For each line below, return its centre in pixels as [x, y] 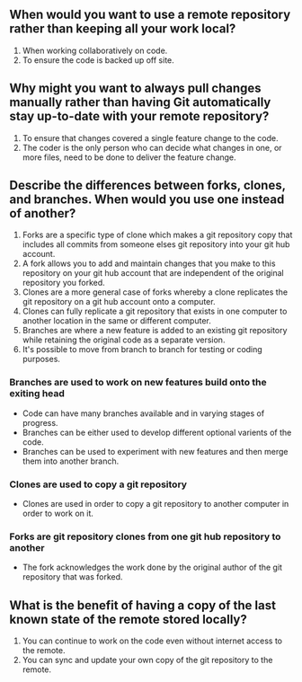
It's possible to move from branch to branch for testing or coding [142, 350]
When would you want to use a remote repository [150, 15]
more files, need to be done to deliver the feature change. [129, 157]
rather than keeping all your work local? [123, 29]
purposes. [41, 359]
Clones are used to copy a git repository [98, 484]
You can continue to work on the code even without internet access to [152, 641]
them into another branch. [71, 461]
